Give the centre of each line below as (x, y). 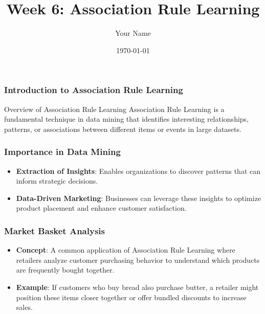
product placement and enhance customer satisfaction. (101, 208)
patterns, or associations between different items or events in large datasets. (123, 129)
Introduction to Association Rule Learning (94, 90)
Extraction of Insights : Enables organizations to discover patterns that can (138, 171)
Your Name (133, 33)
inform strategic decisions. (57, 181)
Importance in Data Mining (62, 152)
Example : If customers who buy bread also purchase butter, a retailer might (137, 287)
